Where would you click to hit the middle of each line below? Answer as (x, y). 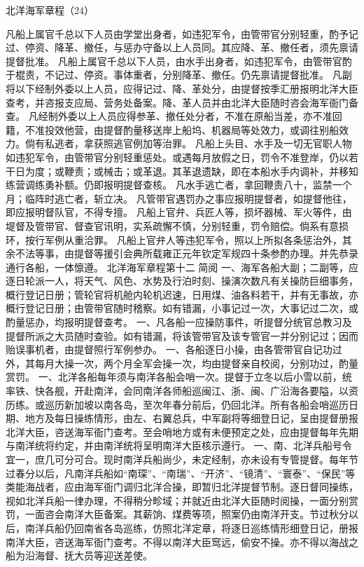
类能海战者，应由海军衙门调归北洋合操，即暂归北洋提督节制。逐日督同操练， (182, 487)
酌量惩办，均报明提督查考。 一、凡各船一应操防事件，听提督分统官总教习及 (179, 322)
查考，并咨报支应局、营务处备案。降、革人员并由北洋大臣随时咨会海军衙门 (177, 102)
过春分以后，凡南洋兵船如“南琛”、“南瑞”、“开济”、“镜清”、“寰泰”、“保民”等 (181, 473)
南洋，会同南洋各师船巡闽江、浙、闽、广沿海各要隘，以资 (226, 391)
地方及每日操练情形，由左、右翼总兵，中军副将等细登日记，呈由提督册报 (191, 418)
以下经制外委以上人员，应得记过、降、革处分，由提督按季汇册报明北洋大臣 (187, 88)
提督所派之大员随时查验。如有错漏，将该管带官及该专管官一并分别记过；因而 (182, 335)
